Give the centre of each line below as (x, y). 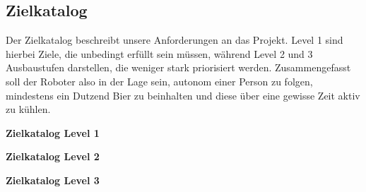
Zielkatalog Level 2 (53, 156)
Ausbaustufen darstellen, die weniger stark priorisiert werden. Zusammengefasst (178, 67)
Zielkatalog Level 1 (53, 132)
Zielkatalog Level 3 (53, 180)
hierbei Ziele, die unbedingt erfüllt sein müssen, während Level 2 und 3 (159, 53)
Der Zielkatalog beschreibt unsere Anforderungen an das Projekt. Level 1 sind (175, 40)
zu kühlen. (28, 109)
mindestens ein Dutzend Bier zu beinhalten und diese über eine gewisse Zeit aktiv (183, 95)
